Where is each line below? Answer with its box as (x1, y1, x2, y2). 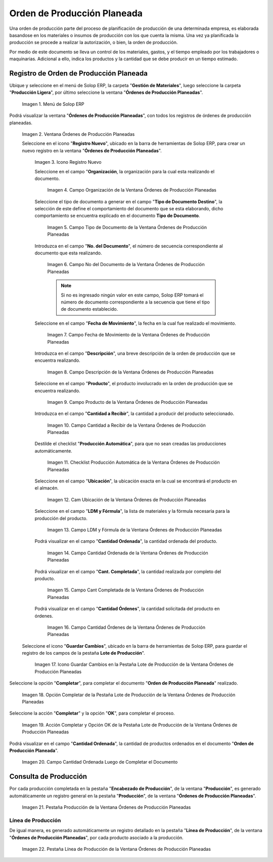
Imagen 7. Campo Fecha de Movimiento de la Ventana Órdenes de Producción (47, 332, 210, 338)
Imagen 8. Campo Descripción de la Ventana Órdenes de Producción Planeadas (47, 369, 214, 375)
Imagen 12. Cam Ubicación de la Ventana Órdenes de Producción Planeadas (47, 497, 207, 503)
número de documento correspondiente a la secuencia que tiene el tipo (61, 299, 210, 305)
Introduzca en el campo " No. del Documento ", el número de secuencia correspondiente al (34, 243, 223, 249)
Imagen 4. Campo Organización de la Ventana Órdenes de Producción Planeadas (47, 187, 217, 193)
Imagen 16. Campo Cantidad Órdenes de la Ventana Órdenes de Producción (47, 624, 206, 630)
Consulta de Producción (9, 772, 87, 781)
